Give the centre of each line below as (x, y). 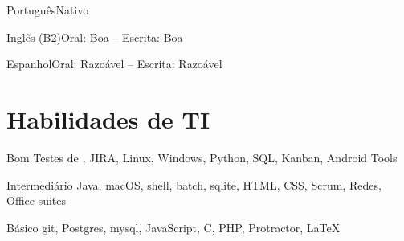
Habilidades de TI (108, 118)
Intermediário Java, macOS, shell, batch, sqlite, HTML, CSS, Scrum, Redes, (194, 184)
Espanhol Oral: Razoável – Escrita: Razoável (114, 64)
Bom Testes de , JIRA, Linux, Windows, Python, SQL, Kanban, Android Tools (202, 157)
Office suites (37, 200)
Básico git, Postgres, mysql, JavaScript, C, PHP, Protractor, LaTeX (173, 227)
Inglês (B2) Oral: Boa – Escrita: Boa (95, 37)
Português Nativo (48, 10)
